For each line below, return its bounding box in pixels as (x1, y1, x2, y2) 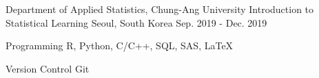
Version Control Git (6, 61, 90, 75)
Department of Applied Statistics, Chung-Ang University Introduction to (6, 2, 314, 16)
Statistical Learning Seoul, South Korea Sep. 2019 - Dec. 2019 (6, 15, 267, 29)
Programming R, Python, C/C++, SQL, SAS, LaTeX (6, 38, 234, 53)
